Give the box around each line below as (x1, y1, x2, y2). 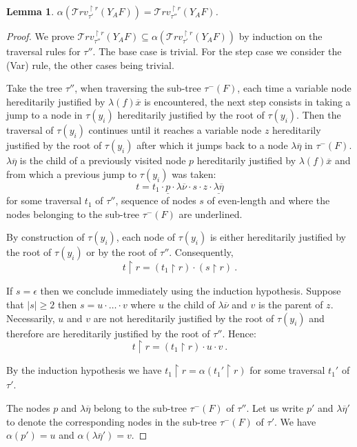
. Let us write (246, 400, 304, 415)
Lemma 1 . (6, 4, 54, 18)
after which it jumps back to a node (136, 138, 288, 152)
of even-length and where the (207, 193, 330, 208)
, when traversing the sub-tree (74, 81, 201, 95)
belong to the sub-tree (93, 400, 187, 415)
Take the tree (6, 81, 63, 95)
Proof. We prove (6, 29, 74, 43)
